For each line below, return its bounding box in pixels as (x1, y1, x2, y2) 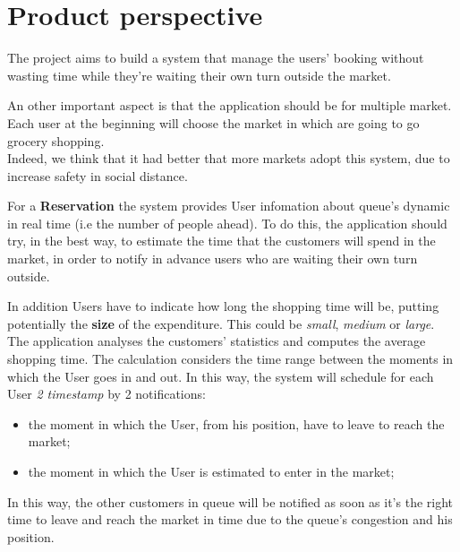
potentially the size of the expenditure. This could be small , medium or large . (7, 314, 435, 332)
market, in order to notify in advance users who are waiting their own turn (7, 249, 418, 268)
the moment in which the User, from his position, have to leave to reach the (28, 414, 445, 433)
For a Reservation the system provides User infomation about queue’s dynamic (7, 196, 450, 215)
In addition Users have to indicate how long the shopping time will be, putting (7, 297, 439, 315)
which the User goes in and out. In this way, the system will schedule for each (7, 367, 434, 385)
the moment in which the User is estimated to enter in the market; (28, 462, 395, 480)
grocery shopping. (7, 131, 105, 150)
